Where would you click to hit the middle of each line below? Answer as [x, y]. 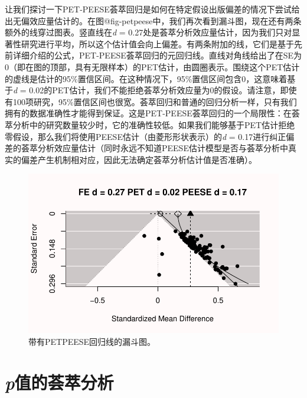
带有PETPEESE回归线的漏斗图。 [92, 341]
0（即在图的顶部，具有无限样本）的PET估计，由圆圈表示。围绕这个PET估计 [152, 66]
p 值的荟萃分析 [59, 382]
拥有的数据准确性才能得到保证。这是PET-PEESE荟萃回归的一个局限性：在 [148, 113]
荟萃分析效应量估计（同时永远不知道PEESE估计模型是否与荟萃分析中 [154, 148]
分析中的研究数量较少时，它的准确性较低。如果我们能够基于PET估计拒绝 [154, 124]
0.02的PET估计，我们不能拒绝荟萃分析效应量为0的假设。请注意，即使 [163, 90]
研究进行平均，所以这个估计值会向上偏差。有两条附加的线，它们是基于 [157, 43]
